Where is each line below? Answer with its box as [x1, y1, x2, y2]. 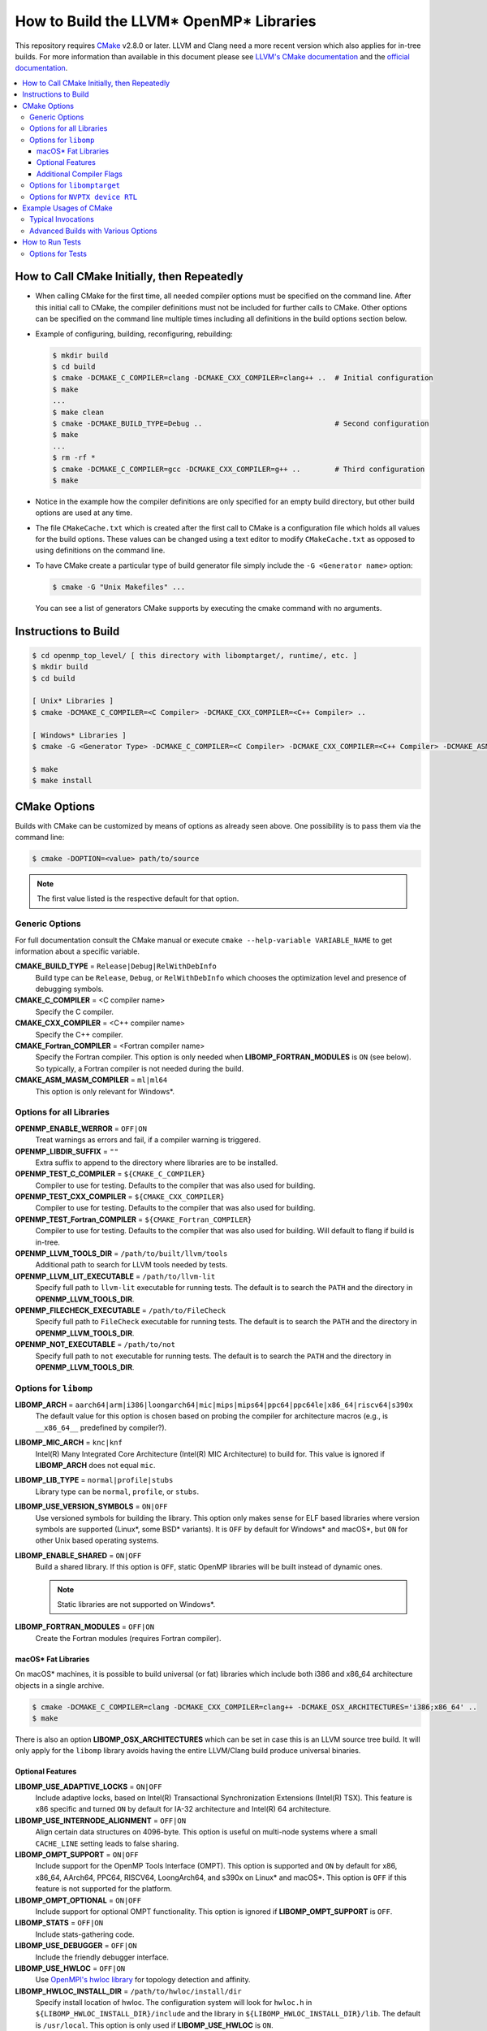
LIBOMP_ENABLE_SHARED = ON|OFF [15, 1550, 142, 1560]
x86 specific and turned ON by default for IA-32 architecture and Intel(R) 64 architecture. [35, 1804, 332, 1814]
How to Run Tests [22, 237, 81, 247]
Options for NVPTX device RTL [29, 192, 138, 201]
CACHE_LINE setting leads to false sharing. [35, 1838, 179, 1848]
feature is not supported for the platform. [35, 1884, 172, 1894]
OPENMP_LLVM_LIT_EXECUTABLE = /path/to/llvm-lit [15, 1271, 216, 1281]
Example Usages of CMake [22, 203, 113, 213]
